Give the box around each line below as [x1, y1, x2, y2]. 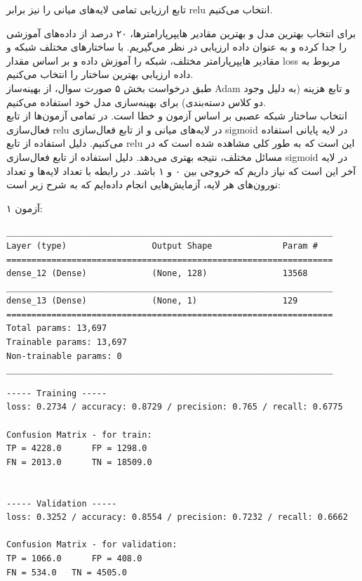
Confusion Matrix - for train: [6, 429, 152, 440]
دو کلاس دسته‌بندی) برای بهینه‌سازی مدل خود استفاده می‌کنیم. [6, 94, 266, 109]
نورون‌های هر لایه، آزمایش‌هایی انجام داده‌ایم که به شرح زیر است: [6, 177, 281, 192]
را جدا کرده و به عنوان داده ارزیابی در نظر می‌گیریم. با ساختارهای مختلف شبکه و [6, 39, 347, 54]
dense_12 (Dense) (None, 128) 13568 [6, 268, 308, 279]
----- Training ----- [6, 388, 107, 398]
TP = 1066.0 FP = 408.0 [6, 553, 142, 563]
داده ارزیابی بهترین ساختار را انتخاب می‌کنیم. [6, 67, 194, 81]
